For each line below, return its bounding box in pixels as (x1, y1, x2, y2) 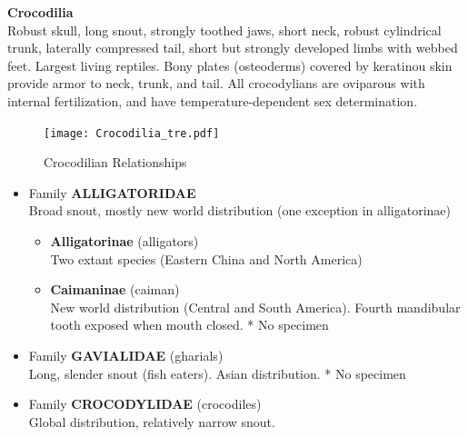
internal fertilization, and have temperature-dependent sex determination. (7, 91, 418, 110)
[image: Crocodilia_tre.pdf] (44, 126, 220, 140)
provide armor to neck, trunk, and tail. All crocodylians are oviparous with (7, 74, 425, 93)
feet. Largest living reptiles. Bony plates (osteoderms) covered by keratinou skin (7, 55, 453, 74)
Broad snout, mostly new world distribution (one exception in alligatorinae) (28, 201, 451, 220)
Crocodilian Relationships (44, 153, 187, 172)
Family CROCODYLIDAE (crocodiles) (28, 394, 262, 413)
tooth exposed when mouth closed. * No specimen (50, 315, 329, 334)
